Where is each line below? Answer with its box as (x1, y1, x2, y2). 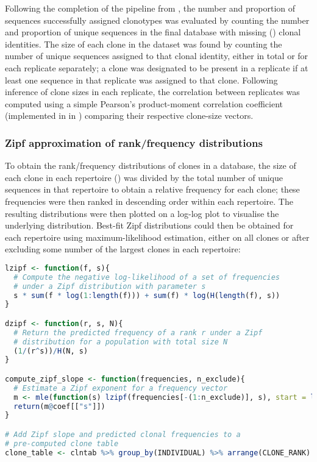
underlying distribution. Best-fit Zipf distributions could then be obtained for (5, 219, 294, 232)
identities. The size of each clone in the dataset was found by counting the (5, 37, 282, 50)
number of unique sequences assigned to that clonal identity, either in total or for (5, 49, 308, 62)
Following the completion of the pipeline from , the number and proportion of (5, 2, 296, 14)
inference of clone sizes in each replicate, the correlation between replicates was (5, 85, 300, 98)
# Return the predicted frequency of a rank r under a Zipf (13, 328, 263, 337)
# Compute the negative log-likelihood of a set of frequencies (13, 272, 280, 282)
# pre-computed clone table (5, 439, 119, 448)
